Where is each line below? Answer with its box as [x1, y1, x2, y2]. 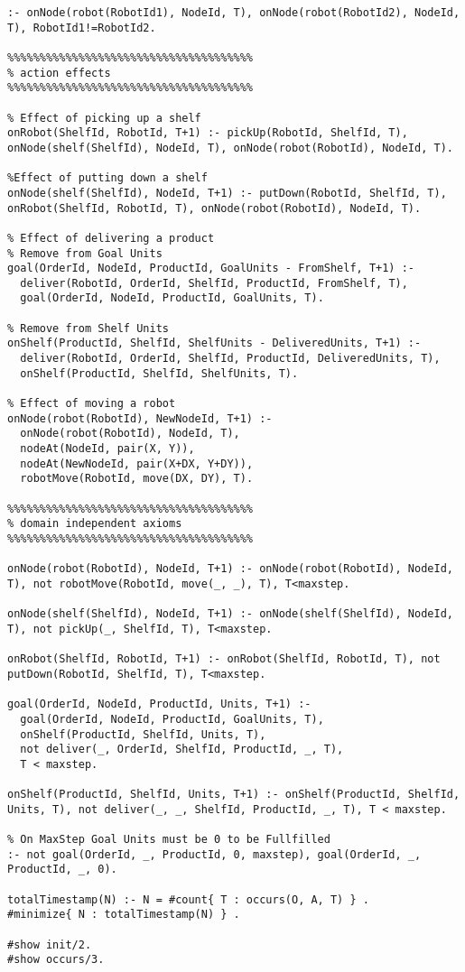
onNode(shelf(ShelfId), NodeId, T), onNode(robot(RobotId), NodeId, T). [7, 141, 453, 154]
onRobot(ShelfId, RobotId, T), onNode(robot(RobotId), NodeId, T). [7, 201, 422, 215]
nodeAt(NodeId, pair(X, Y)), [20, 442, 195, 456]
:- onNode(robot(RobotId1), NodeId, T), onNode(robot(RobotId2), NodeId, [7, 6, 460, 19]
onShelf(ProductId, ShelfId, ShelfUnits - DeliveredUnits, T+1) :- [7, 337, 422, 350]
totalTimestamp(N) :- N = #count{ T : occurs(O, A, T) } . [7, 893, 369, 906]
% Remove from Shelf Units [7, 321, 169, 335]
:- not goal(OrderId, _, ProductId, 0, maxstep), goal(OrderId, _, [7, 847, 422, 861]
